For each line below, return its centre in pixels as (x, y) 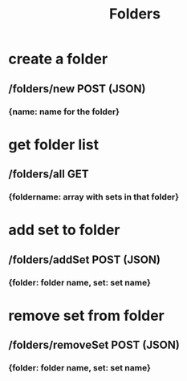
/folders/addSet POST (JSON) (84, 259)
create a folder (58, 59)
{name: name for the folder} (64, 111)
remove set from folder (86, 316)
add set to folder (64, 230)
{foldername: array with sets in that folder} (93, 197)
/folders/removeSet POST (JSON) (94, 345)
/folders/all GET (49, 174)
